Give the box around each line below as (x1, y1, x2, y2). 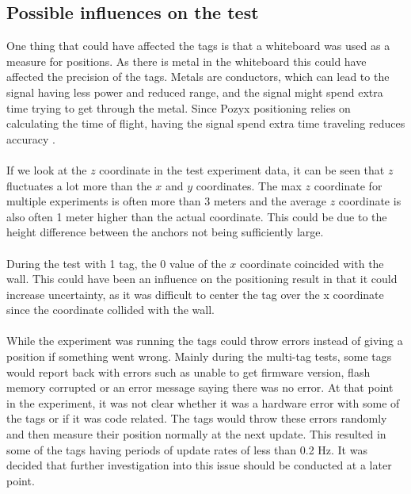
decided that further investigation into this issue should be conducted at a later (6, 457, 392, 473)
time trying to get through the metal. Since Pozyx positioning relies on (6, 99, 351, 116)
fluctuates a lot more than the (6, 177, 152, 193)
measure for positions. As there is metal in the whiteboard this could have (6, 52, 367, 69)
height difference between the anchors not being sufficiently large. (6, 224, 324, 240)
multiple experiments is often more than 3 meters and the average (6, 193, 327, 209)
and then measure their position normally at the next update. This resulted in (6, 426, 386, 442)
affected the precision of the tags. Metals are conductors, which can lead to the (6, 68, 390, 85)
